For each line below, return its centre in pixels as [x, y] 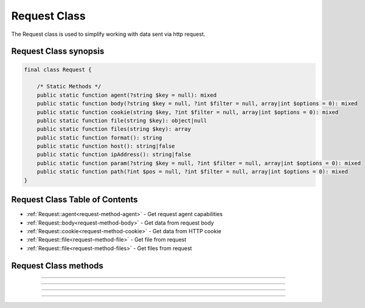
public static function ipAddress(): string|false [114, 155]
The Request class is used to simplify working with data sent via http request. [108, 34]
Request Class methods [57, 266]
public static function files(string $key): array [114, 129]
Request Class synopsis [58, 51]
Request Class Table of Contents [75, 200]
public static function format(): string [99, 138]
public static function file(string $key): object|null [122, 121]
